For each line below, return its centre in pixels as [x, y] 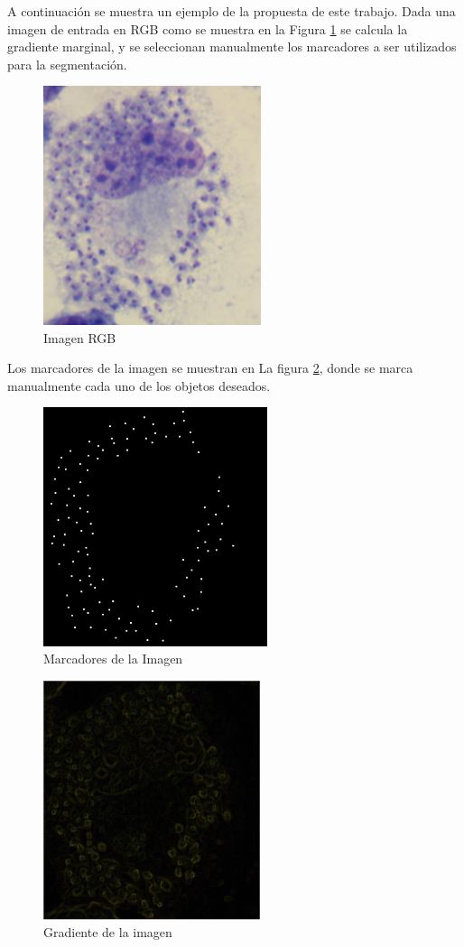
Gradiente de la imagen [108, 932]
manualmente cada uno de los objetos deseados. [139, 385]
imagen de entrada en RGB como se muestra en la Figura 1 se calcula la [208, 28]
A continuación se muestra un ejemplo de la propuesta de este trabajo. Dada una [232, 11]
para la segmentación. [67, 64]
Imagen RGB [80, 337]
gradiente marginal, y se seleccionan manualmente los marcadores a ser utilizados [232, 46]
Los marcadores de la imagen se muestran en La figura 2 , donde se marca [210, 368]
